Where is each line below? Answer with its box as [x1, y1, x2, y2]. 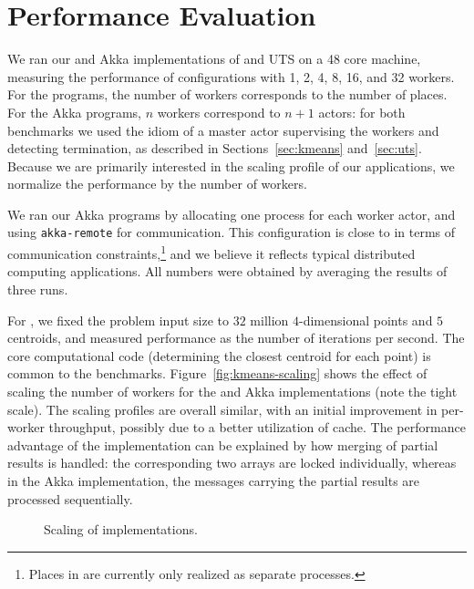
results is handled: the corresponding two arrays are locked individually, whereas [7, 453, 457, 472]
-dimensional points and [299, 310, 433, 329]
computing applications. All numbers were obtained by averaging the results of [7, 262, 448, 281]
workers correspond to [157, 102, 281, 121]
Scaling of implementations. [44, 520, 198, 539]
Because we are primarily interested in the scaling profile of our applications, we [7, 156, 455, 175]
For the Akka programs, [7, 102, 142, 121]
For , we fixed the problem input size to [7, 310, 230, 329]
